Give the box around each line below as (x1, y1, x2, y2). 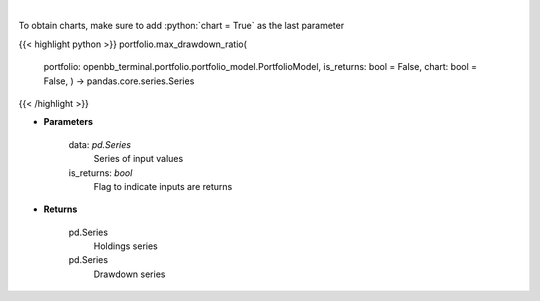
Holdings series (93, 240, 159, 252)
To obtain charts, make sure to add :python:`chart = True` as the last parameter (18, 20, 345, 32)
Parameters (43, 116, 94, 128)
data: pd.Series (68, 138, 132, 150)
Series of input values (93, 153, 184, 165)
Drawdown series (93, 268, 166, 280)
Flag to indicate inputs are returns (93, 180, 233, 192)
